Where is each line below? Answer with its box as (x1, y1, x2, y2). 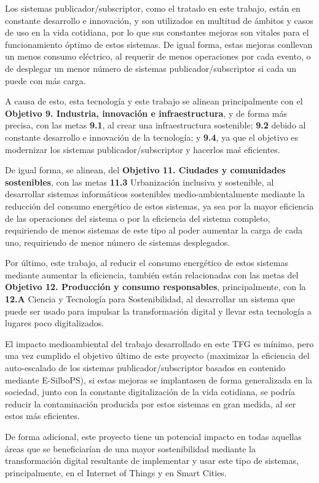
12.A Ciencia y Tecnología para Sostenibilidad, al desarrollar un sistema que (5, 293, 295, 305)
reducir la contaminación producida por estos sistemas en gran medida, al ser (5, 397, 296, 410)
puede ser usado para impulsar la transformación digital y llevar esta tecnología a (5, 304, 312, 317)
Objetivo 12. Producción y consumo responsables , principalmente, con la (5, 280, 306, 293)
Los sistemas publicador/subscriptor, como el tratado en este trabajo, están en (5, 2, 301, 14)
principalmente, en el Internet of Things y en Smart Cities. (5, 466, 227, 479)
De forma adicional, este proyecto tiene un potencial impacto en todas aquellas (5, 430, 302, 442)
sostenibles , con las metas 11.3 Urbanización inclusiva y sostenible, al (5, 175, 274, 188)
